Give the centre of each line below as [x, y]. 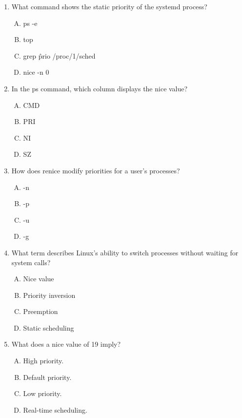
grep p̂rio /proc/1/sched [59, 55]
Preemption [40, 311]
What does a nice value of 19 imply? [66, 344]
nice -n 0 [36, 72]
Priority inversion [49, 295]
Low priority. [42, 393]
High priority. [43, 361]
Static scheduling [49, 327]
